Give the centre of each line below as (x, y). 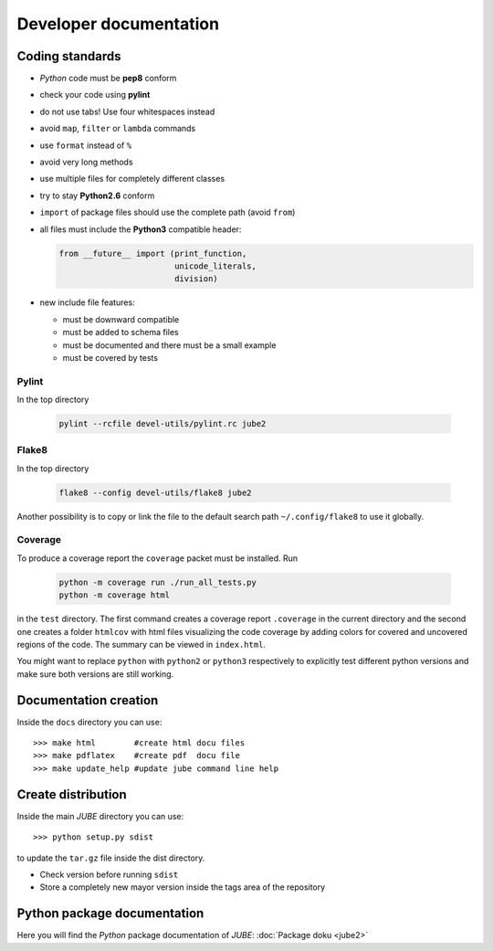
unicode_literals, (215, 266)
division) (196, 279)
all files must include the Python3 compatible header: (141, 229)
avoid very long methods (86, 162)
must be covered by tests (110, 357)
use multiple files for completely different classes (132, 179)
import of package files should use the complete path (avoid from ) (168, 212)
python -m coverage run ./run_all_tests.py (158, 582)
